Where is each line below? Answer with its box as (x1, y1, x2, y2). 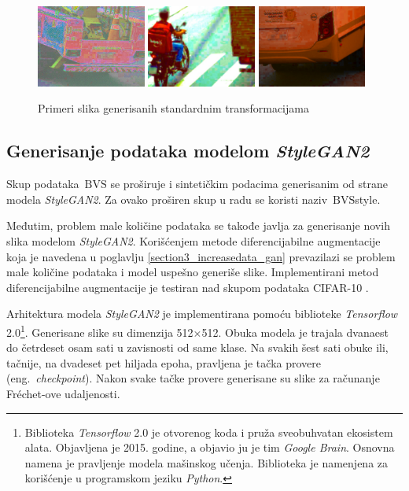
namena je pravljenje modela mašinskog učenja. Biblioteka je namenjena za (24, 454, 389, 471)
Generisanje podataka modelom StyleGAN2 (6, 138, 370, 163)
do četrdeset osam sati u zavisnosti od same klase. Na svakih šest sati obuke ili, (6, 339, 389, 356)
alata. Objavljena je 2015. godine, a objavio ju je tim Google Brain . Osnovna (24, 439, 395, 456)
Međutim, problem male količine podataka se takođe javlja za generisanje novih (6, 217, 390, 234)
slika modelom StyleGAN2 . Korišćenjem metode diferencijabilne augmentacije (6, 232, 381, 249)
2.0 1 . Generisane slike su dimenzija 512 (6, 321, 193, 340)
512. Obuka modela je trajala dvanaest (201, 323, 389, 340)
